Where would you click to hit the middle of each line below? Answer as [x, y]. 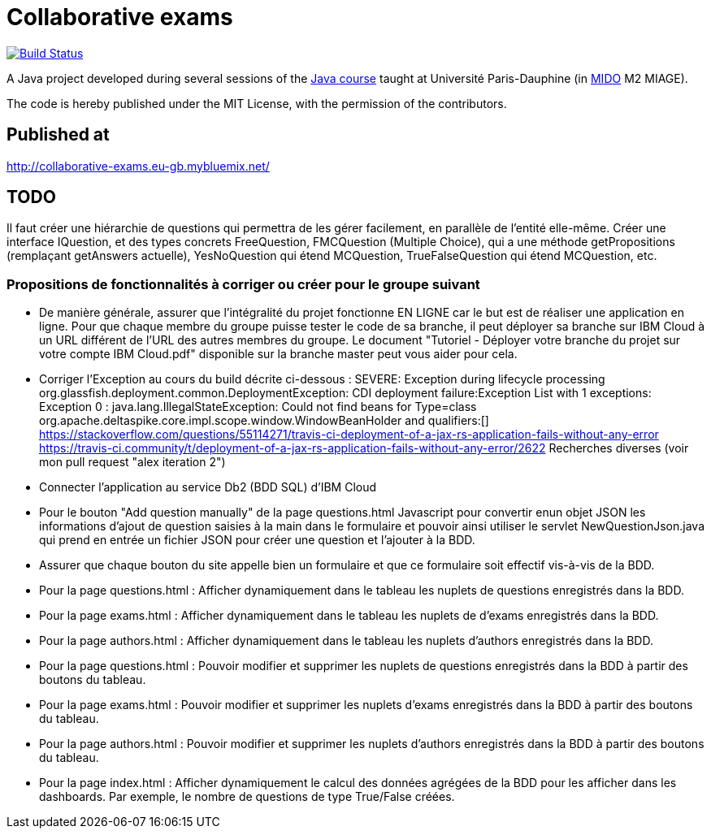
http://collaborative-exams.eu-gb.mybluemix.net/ [138, 166]
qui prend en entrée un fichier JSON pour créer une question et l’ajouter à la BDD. [257, 540]
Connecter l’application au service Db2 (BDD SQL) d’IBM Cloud [208, 487]
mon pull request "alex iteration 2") [132, 462]
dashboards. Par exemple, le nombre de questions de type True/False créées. [247, 797]
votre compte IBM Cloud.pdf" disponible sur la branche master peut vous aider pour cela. [278, 354]
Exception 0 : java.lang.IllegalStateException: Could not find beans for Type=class [258, 407]
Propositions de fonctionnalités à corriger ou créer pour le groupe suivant [243, 284]
